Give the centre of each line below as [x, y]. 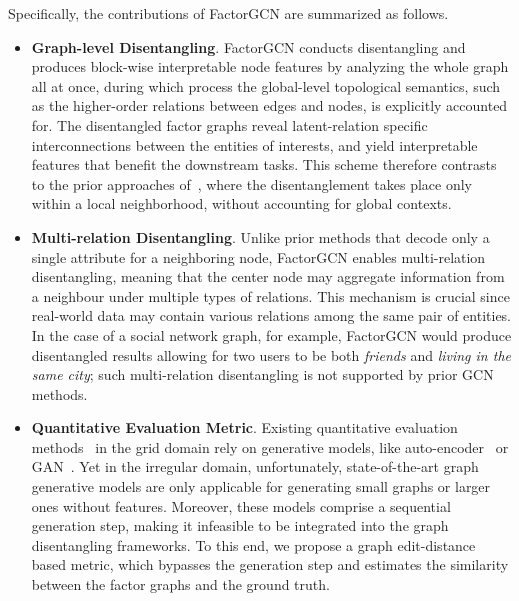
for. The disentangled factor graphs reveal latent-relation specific [229, 124]
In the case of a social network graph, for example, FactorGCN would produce [271, 334]
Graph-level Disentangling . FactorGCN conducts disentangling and [248, 46]
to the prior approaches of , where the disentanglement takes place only [252, 183]
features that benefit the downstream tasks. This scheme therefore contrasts [264, 164]
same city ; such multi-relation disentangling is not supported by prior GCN [262, 374]
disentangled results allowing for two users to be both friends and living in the [271, 354]
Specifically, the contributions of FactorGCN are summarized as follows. [228, 13]
